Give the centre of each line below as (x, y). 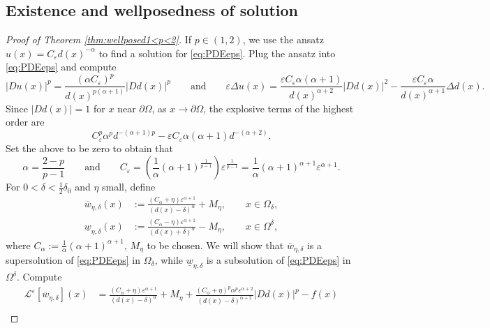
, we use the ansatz (283, 39)
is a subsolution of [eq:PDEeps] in (279, 259)
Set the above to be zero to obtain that (89, 148)
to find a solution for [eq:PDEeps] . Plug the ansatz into (217, 53)
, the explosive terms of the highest (279, 108)
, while (169, 259)
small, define (129, 187)
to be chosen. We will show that (215, 245)
